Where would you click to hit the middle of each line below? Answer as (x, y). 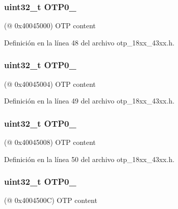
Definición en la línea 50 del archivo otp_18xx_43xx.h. (89, 159)
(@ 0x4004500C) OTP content (51, 200)
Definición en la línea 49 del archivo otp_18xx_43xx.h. (89, 101)
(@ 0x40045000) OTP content (50, 25)
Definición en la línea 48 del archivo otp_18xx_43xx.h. (89, 42)
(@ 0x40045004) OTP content (50, 84)
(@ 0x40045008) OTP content (50, 142)
